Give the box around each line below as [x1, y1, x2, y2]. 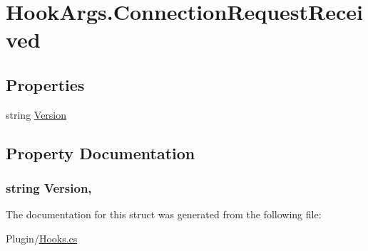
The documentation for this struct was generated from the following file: [6, 207, 322, 222]
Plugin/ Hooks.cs [6, 230, 78, 245]
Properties [6, 73, 85, 95]
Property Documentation [6, 141, 195, 164]
